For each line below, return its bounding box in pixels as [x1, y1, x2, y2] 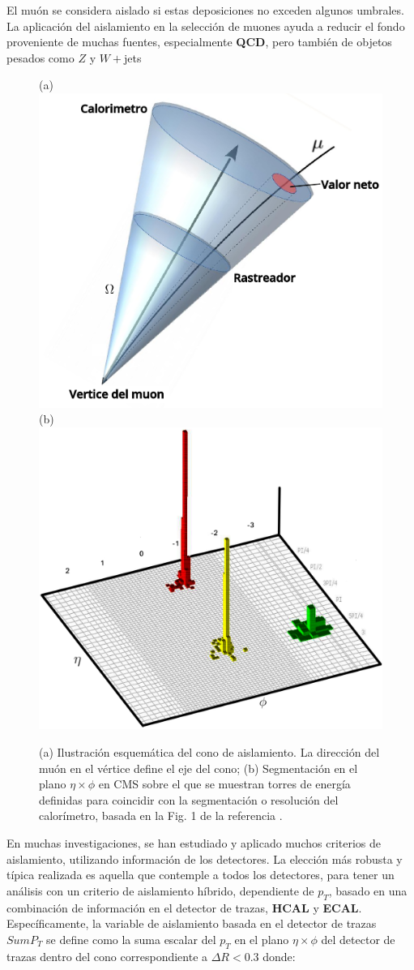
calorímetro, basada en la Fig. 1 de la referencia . [39, 807, 283, 824]
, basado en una [328, 882, 408, 899]
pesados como [6, 49, 75, 66]
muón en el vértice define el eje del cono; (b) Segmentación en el [39, 759, 358, 776]
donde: [262, 947, 296, 964]
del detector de [321, 930, 395, 947]
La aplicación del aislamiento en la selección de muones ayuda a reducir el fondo [6, 17, 405, 34]
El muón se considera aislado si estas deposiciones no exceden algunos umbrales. [6, 2, 404, 18]
